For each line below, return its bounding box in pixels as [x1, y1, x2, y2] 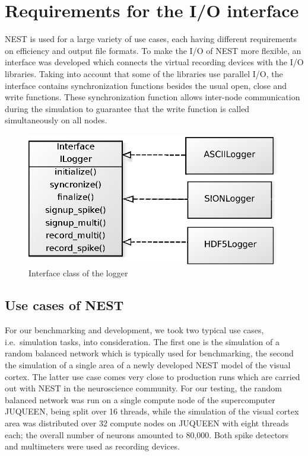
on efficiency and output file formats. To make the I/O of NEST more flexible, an [5, 44, 301, 56]
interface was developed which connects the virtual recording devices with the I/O [5, 56, 304, 68]
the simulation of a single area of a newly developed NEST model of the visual [5, 359, 291, 371]
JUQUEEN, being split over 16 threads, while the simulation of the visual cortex [5, 405, 299, 417]
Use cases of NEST [5, 296, 124, 314]
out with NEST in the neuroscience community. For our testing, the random [5, 382, 282, 394]
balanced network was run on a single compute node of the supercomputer [5, 393, 275, 406]
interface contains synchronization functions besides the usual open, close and [5, 79, 287, 91]
